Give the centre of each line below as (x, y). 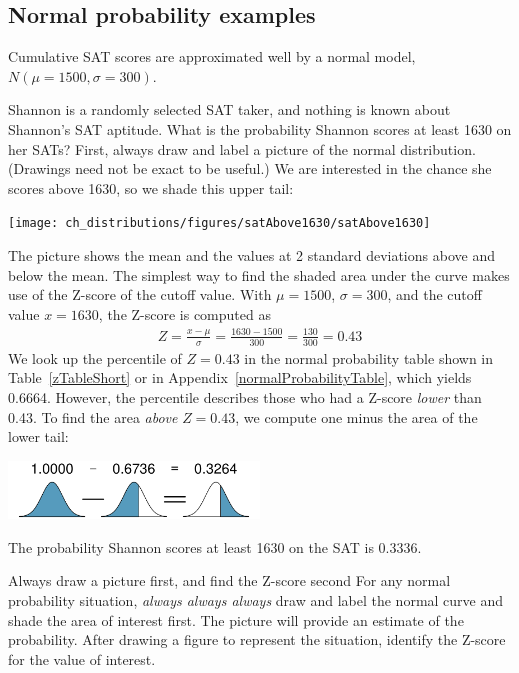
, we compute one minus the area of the (356, 416)
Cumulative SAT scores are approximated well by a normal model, (212, 56)
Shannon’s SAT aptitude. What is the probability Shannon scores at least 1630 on (260, 128)
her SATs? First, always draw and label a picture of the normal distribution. (242, 148)
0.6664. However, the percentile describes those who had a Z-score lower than (245, 396)
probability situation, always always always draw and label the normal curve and (256, 600)
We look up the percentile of (95, 357)
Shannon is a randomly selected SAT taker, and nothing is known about (229, 109)
